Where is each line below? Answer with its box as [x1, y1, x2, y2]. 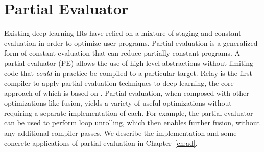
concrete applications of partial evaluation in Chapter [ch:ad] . [4, 137, 198, 148]
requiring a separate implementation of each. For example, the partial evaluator [4, 107, 253, 118]
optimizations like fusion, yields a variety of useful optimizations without [4, 97, 232, 108]
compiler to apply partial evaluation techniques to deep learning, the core [4, 78, 234, 88]
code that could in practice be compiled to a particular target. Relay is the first [4, 67, 252, 78]
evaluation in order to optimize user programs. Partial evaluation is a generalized [4, 37, 258, 48]
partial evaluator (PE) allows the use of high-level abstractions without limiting [4, 57, 254, 68]
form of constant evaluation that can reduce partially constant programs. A [4, 47, 241, 58]
